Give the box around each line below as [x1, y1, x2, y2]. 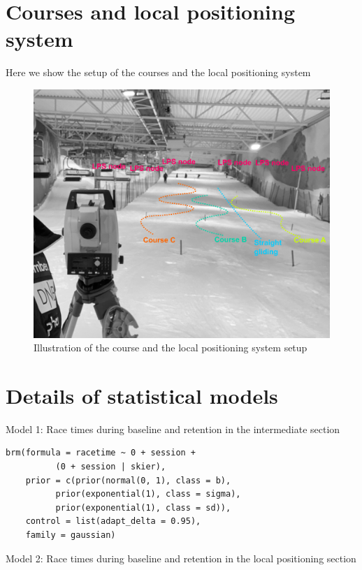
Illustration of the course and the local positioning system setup [34, 340, 307, 355]
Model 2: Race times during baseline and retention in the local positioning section [6, 550, 356, 565]
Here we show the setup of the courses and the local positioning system [6, 65, 311, 80]
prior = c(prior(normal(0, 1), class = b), [25, 475, 231, 485]
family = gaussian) [25, 530, 116, 541]
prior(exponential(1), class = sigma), [55, 489, 241, 499]
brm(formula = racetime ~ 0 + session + [6, 448, 196, 458]
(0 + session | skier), [55, 462, 166, 472]
